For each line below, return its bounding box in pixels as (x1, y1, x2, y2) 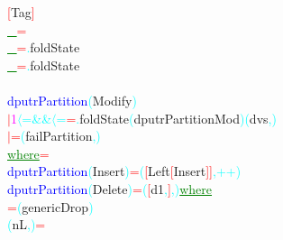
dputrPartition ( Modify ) (7, 90, 137, 109)
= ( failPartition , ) (10, 126, 101, 145)
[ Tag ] (7, 3, 35, 21)
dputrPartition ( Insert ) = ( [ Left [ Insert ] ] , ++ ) (7, 162, 242, 180)
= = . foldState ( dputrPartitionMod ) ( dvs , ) (56, 108, 277, 127)
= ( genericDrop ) (7, 197, 94, 216)
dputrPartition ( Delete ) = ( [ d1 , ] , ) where (7, 179, 213, 198)
